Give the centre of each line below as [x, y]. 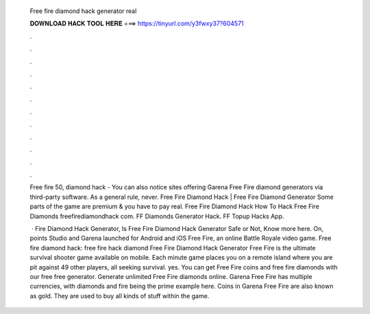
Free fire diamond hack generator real [83, 11]
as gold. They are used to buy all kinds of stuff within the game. [120, 295]
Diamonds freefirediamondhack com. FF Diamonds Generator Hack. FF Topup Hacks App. [157, 216]
